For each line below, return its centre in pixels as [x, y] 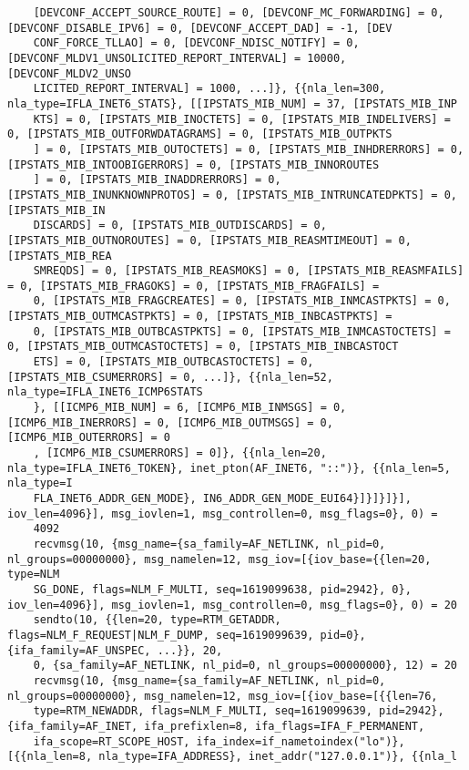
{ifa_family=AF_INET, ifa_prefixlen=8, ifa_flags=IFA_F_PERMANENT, [216, 726]
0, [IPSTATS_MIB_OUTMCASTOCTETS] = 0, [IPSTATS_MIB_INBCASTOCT [203, 347]
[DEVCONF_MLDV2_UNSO [70, 73]
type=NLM [34, 575]
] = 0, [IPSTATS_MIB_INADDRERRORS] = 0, [157, 180]
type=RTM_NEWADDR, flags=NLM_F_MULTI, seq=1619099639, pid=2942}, [239, 711]
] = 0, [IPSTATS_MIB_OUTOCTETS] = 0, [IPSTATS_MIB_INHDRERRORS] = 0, [249, 149]
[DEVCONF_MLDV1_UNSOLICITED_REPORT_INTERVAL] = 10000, [177, 58]
